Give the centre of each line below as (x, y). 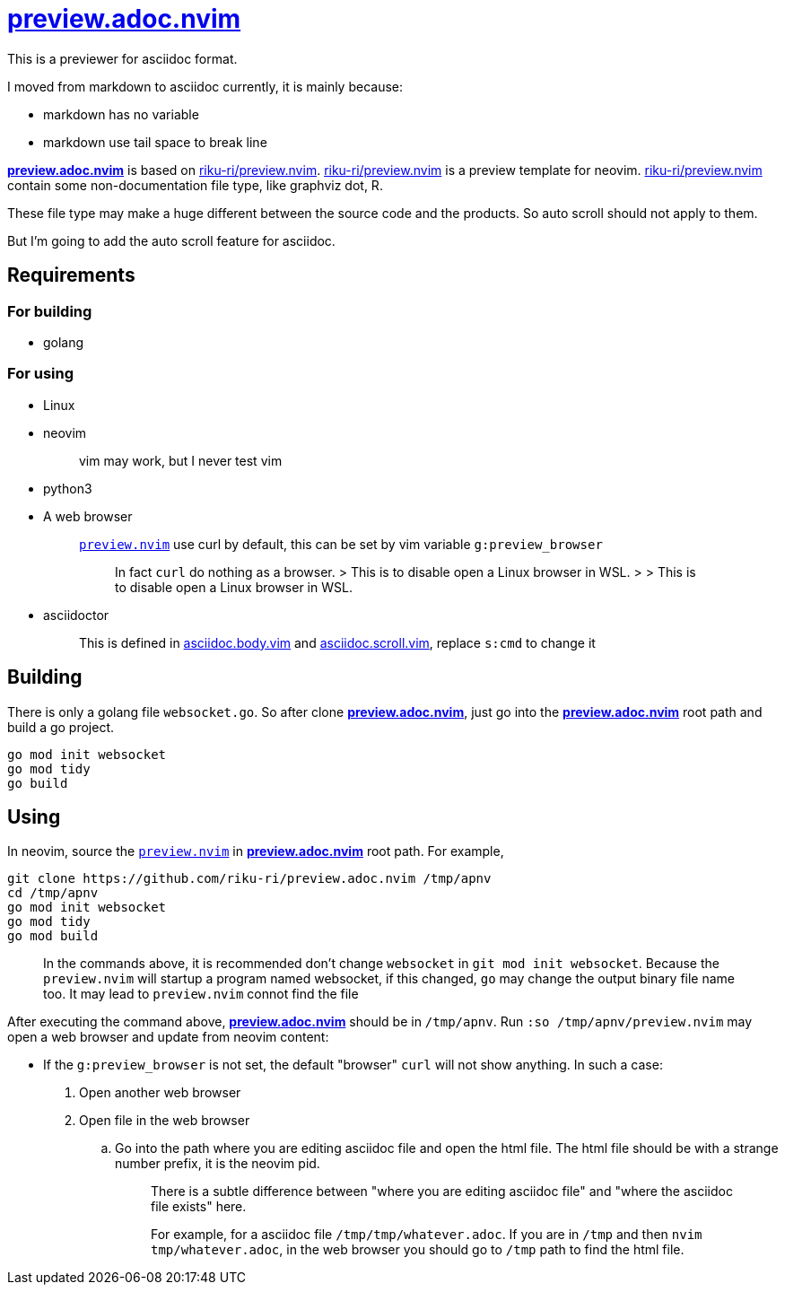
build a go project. (61, 727)
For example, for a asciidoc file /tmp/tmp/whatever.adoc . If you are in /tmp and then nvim (427, 1235)
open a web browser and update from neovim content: (168, 1037)
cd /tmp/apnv (53, 893)
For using (41, 374)
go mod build (53, 936)
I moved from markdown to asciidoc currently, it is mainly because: (205, 86)
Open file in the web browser (165, 1121)
